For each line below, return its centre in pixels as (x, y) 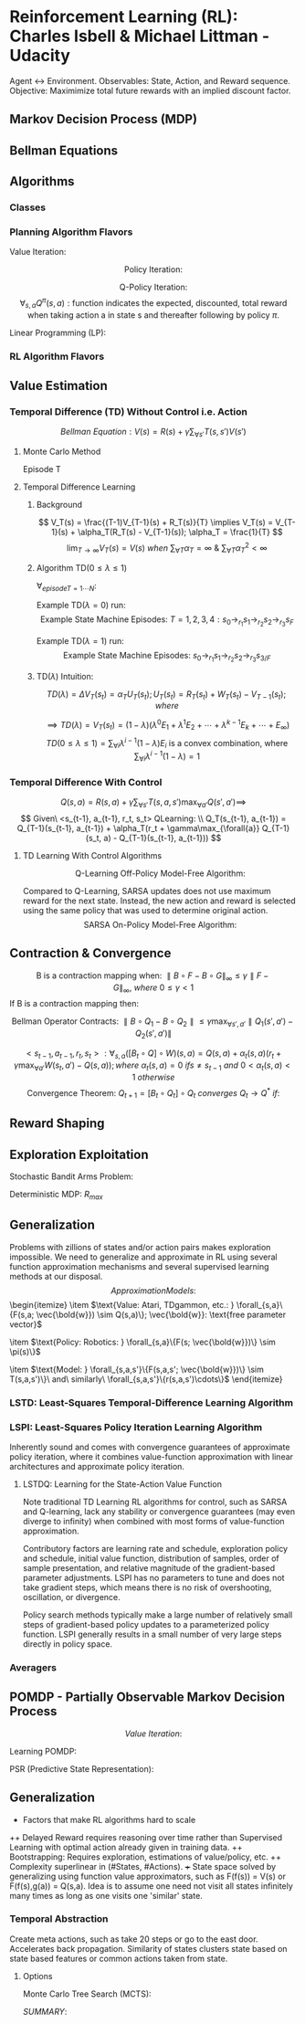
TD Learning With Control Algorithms (92, 855)
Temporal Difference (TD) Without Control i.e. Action (129, 412)
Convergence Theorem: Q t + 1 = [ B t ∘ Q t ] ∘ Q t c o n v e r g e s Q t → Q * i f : (153, 1092)
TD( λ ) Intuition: (65, 676)
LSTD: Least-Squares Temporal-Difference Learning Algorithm (152, 1402)
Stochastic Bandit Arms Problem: (72, 1176)
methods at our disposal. (56, 1276)
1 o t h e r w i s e (153, 1077)
